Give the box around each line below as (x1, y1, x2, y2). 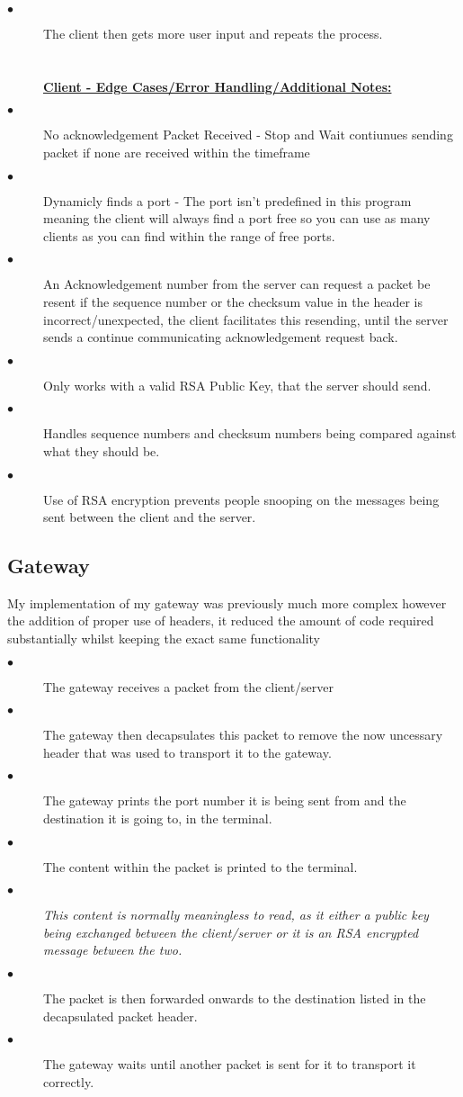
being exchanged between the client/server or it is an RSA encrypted (43, 922, 419, 941)
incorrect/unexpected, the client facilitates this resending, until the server (43, 310, 449, 328)
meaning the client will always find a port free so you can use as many (43, 209, 431, 228)
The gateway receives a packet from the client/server (43, 677, 334, 696)
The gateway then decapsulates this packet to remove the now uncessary (43, 725, 443, 744)
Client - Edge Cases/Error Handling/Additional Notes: (43, 76, 392, 95)
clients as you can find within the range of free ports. (43, 226, 335, 245)
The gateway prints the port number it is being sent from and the (43, 791, 406, 810)
